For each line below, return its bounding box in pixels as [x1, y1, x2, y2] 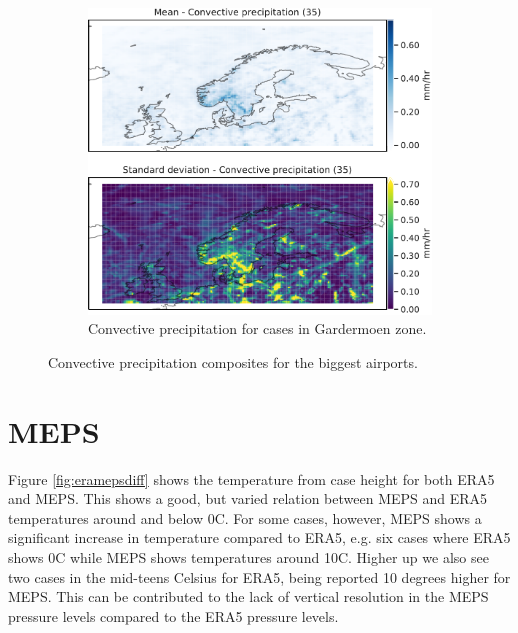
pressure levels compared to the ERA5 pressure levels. [8, 605, 339, 626]
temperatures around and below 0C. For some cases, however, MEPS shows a [8, 507, 482, 528]
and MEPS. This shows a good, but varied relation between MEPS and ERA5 [8, 488, 488, 509]
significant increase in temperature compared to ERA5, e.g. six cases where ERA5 [8, 527, 511, 548]
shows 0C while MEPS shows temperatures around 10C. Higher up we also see [8, 547, 489, 568]
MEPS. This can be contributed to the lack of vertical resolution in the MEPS [8, 586, 489, 607]
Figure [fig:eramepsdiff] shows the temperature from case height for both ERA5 [8, 468, 495, 489]
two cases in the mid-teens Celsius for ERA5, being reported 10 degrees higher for [8, 566, 511, 587]
